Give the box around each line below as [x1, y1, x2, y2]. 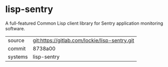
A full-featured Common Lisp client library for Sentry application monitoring [5, 20, 163, 26]
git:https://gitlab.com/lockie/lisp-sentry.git [32, 37, 135, 44]
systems [8, 53, 28, 60]
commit [8, 45, 26, 52]
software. [5, 25, 25, 31]
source [8, 37, 24, 44]
